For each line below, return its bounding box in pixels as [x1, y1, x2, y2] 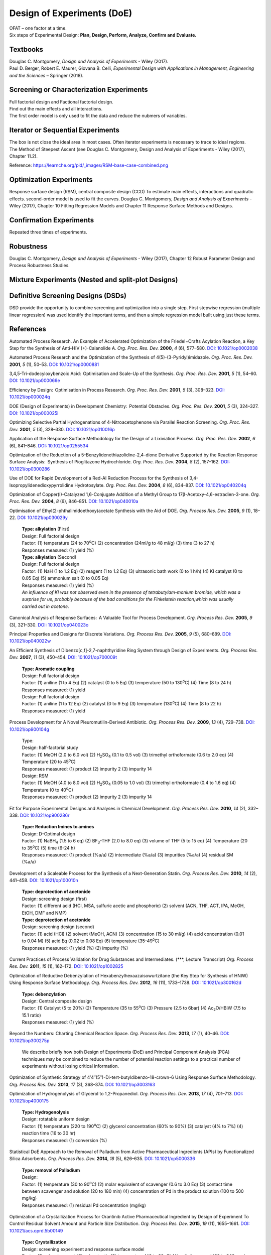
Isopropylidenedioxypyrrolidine [9, 482, 74, 488]
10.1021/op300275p [9, 1037, 50, 1044]
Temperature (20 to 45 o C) [22, 758, 76, 765]
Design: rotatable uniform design [22, 1116, 90, 1122]
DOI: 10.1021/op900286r [20, 812, 70, 818]
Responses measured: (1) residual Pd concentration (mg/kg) [22, 1202, 146, 1208]
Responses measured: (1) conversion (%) [22, 1137, 107, 1143]
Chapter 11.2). [9, 153, 38, 159]
